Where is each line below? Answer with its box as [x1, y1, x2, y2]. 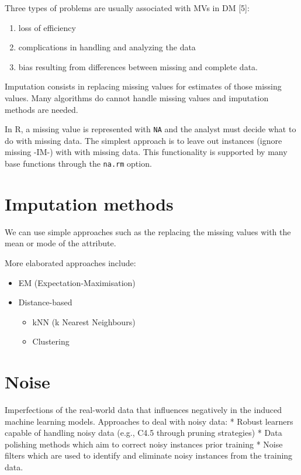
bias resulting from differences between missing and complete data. [18, 60, 258, 73]
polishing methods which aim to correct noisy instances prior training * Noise [5, 438, 283, 450]
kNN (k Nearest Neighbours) [32, 315, 136, 328]
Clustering [32, 335, 70, 347]
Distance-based [18, 296, 72, 308]
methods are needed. [5, 103, 78, 115]
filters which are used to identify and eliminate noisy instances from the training [5, 449, 293, 462]
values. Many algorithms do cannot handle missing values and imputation [5, 91, 269, 104]
